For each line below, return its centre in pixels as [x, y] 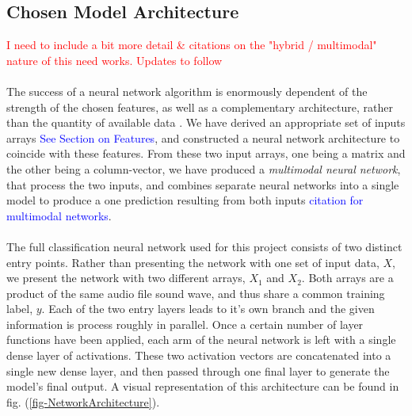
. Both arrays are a [347, 278]
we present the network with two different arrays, [126, 278]
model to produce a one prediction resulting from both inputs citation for [185, 200]
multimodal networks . [59, 215]
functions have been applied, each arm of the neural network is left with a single [201, 340]
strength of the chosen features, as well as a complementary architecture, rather [200, 107]
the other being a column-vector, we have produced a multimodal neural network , [204, 168]
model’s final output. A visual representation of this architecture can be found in [203, 386]
